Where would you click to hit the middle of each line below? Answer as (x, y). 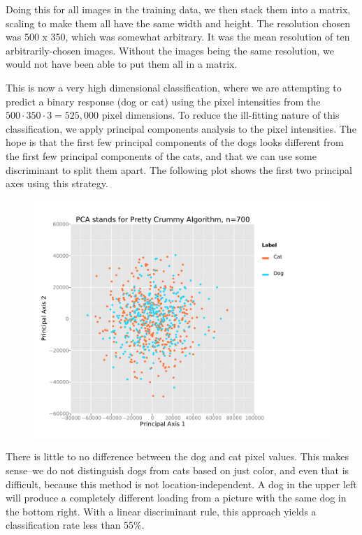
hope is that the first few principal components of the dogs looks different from (175, 142)
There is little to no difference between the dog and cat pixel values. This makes (178, 456)
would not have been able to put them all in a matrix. (122, 64)
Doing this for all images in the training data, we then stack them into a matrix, (178, 9)
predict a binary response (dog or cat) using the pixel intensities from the (163, 101)
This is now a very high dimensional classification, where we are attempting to (174, 87)
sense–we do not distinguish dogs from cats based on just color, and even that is (178, 470)
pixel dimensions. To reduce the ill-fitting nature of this (220, 115)
